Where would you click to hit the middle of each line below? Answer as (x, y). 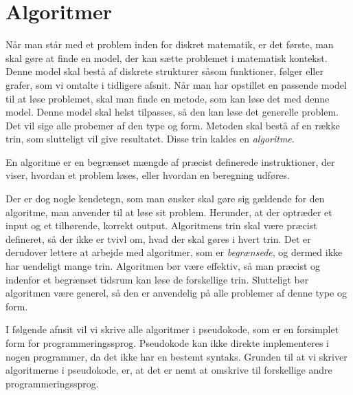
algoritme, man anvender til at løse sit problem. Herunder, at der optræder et (169, 212)
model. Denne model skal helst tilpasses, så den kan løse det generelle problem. (172, 112)
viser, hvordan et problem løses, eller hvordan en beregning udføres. (148, 175)
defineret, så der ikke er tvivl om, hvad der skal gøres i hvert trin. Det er (158, 238)
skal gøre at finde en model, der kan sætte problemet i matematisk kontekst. (167, 57)
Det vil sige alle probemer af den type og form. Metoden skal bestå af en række (173, 125)
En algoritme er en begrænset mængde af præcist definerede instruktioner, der (170, 161)
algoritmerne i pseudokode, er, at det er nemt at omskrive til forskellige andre (169, 370)
